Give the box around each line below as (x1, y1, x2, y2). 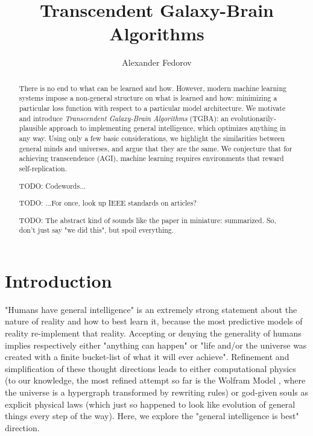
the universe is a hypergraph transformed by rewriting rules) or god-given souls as (5, 386, 308, 398)
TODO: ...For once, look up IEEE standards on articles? (19, 198, 197, 208)
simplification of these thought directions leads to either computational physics (5, 362, 296, 374)
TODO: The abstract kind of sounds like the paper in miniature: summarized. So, (19, 215, 276, 225)
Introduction (5, 268, 112, 292)
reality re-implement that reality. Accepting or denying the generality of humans (5, 327, 302, 340)
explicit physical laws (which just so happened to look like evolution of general (5, 397, 296, 410)
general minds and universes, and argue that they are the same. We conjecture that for (19, 143, 292, 153)
